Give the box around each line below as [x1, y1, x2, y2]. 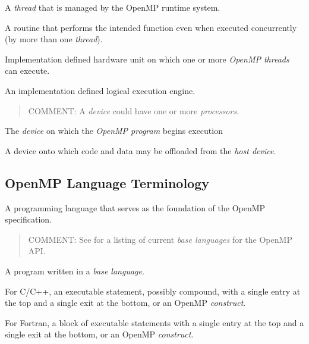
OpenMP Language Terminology [5, 173, 210, 192]
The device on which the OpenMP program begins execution [5, 124, 223, 137]
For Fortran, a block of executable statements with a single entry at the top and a [5, 316, 304, 329]
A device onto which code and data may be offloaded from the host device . [5, 144, 276, 157]
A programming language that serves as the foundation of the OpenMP [5, 201, 266, 214]
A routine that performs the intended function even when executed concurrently [5, 21, 297, 33]
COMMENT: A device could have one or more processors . [28, 104, 239, 117]
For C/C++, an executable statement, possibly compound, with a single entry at [5, 284, 301, 297]
